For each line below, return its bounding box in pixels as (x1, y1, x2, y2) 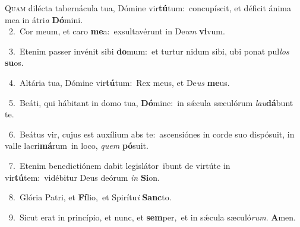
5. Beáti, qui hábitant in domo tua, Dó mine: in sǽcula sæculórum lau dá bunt (8, 96, 293, 108)
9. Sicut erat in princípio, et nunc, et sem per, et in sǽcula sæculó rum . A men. (8, 210, 296, 223)
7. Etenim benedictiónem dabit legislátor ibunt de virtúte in (8, 159, 230, 171)
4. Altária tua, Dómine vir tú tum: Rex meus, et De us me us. (8, 76, 230, 88)
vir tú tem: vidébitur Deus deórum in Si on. (5, 171, 160, 183)
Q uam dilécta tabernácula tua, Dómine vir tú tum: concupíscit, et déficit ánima (5, 2, 291, 14)
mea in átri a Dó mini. (5, 13, 83, 25)
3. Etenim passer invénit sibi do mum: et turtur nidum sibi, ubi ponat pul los (8, 44, 289, 57)
